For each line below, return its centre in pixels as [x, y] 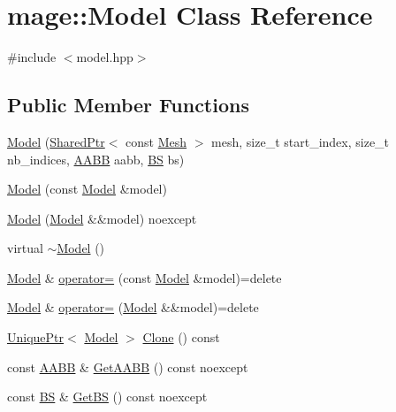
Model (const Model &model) [87, 189]
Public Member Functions [128, 105]
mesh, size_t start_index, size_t [301, 141]
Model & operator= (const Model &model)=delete [145, 277]
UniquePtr [36, 337]
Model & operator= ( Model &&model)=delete [133, 307]
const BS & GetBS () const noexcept [107, 397]
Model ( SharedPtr [56, 141]
